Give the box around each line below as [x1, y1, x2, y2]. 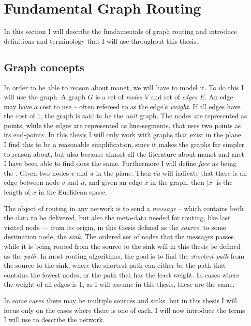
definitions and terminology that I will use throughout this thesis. [4, 35, 198, 46]
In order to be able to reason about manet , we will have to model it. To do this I [4, 82, 244, 92]
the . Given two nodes [4, 167, 69, 178]
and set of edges [150, 92, 198, 102]
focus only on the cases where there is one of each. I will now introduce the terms [4, 305, 245, 315]
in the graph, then [150, 177, 205, 187]
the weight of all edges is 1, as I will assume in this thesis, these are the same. [4, 279, 235, 289]
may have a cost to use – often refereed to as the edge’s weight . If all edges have [4, 101, 240, 111]
